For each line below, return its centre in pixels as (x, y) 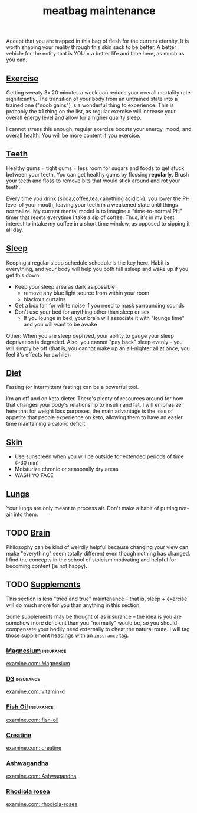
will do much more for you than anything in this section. (73, 605)
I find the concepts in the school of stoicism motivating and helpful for (91, 560)
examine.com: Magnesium (38, 663)
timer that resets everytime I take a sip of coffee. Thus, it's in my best (90, 217)
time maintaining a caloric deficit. (47, 424)
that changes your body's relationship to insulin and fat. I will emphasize (94, 405)
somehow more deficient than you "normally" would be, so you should (92, 623)
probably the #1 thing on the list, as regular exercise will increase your (91, 111)
